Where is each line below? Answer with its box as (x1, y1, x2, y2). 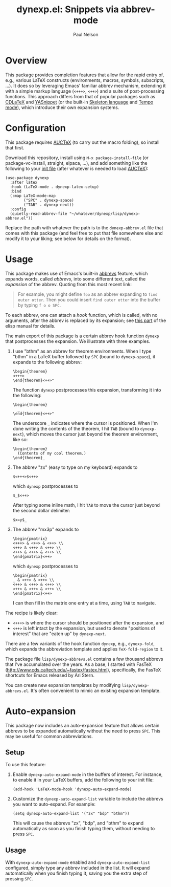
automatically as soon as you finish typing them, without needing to (12, 826, 155, 832)
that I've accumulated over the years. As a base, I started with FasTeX (5, 661, 152, 667)
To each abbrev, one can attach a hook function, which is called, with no (5, 312, 158, 318)
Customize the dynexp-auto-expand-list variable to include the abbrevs (12, 796, 163, 802)
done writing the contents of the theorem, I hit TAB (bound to (12, 425, 139, 431)
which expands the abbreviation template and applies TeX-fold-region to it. (5, 646, 164, 652)
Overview (5, 55, 47, 66)
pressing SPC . (5, 876, 33, 882)
